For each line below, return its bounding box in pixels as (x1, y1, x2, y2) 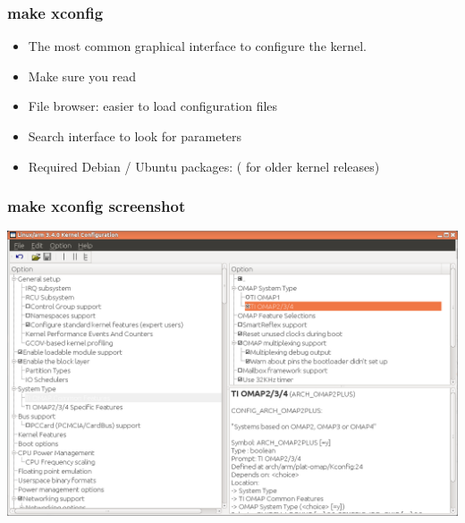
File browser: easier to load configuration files (28, 97, 278, 115)
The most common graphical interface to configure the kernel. (28, 37, 368, 55)
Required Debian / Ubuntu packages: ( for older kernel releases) (28, 156, 380, 175)
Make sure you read (28, 66, 137, 85)
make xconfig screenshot (7, 195, 186, 217)
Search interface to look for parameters (28, 127, 242, 145)
